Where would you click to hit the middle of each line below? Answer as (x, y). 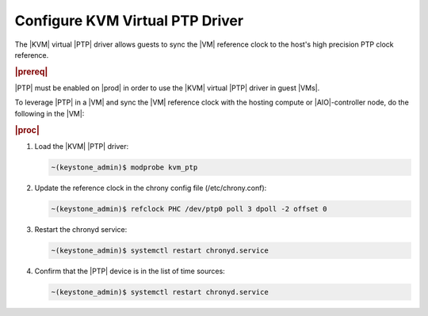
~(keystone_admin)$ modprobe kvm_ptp (124, 167)
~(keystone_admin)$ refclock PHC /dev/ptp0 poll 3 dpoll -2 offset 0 (189, 209)
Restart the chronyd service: (81, 229)
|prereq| (31, 71)
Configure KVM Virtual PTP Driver (129, 21)
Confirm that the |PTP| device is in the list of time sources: (130, 271)
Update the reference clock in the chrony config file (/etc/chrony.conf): (151, 188)
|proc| (27, 130)
